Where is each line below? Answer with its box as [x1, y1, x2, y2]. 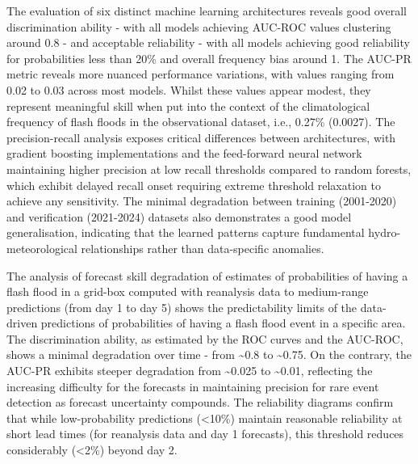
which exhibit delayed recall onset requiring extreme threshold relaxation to [6, 176, 381, 193]
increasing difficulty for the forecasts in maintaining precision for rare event [6, 378, 379, 394]
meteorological [6, 239, 77, 256]
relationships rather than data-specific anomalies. [81, 239, 324, 256]
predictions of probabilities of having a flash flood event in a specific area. [40, 314, 406, 331]
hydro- [368, 224, 401, 241]
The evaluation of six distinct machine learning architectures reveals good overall [6, 2, 407, 19]
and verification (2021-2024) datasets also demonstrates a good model [6, 208, 352, 225]
